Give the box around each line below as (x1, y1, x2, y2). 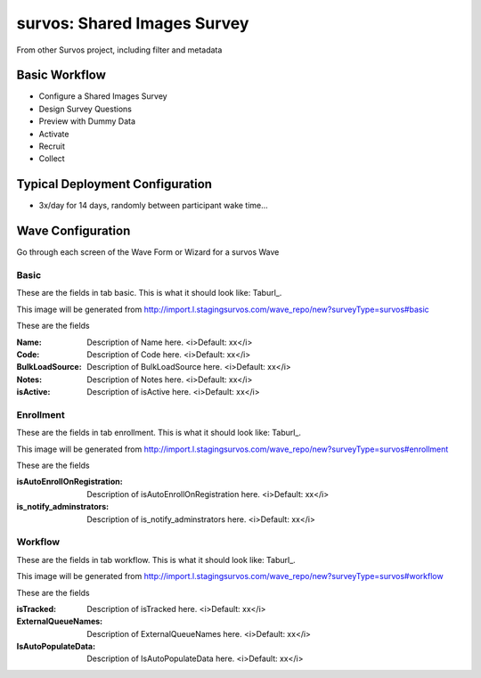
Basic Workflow (16, 68, 107, 83)
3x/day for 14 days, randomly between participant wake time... (38, 200, 269, 211)
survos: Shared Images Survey (16, 13, 249, 33)
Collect (38, 153, 66, 164)
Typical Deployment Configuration (16, 176, 213, 192)
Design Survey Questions (38, 103, 133, 114)
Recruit (38, 141, 66, 151)
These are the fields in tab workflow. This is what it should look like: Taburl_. (16, 554, 296, 565)
